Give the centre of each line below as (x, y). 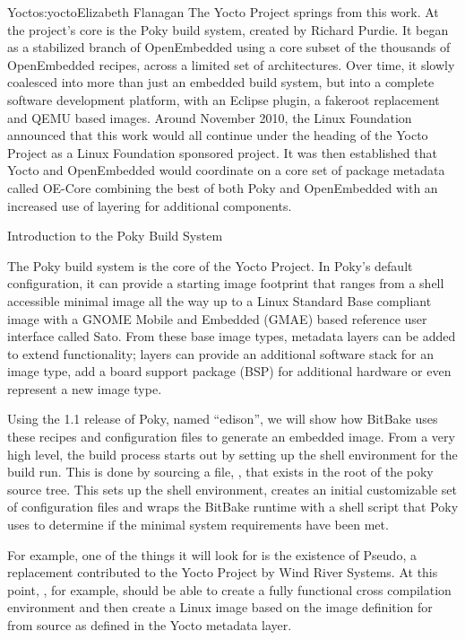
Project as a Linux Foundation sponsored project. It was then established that (222, 152)
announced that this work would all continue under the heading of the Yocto (218, 135)
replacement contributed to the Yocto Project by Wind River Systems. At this (223, 572)
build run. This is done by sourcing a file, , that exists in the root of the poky (220, 472)
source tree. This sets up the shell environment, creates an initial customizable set (232, 489)
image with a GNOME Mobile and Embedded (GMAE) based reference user (217, 318)
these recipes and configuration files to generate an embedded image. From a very (231, 437)
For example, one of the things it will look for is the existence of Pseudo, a (212, 554)
